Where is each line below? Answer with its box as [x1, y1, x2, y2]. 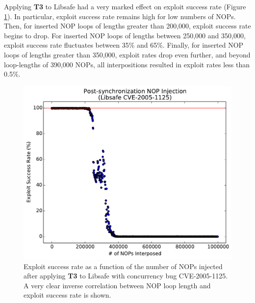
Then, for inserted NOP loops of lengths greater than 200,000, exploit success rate [4, 21, 251, 31]
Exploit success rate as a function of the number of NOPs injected [24, 261, 223, 271]
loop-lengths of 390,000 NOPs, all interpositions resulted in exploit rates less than [4, 59, 250, 69]
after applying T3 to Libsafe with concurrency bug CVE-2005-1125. [24, 271, 228, 281]
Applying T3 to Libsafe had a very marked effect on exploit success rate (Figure [4, 1, 246, 11]
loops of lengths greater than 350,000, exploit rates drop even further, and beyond [4, 49, 251, 59]
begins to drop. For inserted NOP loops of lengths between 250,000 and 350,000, [4, 30, 246, 40]
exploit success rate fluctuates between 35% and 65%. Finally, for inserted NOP [4, 40, 244, 50]
